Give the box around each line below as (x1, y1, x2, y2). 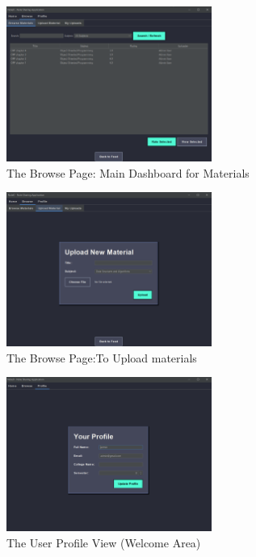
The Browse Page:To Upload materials (6, 349, 197, 366)
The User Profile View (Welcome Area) (6, 534, 201, 551)
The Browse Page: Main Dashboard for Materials (6, 164, 250, 181)
